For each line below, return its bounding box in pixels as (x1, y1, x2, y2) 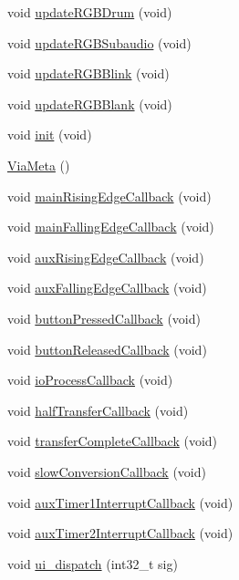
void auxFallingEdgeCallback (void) (7, 278, 207, 297)
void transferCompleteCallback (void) (7, 431, 218, 451)
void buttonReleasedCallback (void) (7, 339, 207, 358)
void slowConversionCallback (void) (7, 461, 206, 481)
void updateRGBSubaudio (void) (7, 33, 192, 52)
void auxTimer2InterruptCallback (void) (7, 523, 234, 543)
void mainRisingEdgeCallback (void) (7, 186, 212, 205)
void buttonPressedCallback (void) (7, 308, 201, 327)
